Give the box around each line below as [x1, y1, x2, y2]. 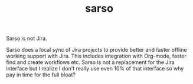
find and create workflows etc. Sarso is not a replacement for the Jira [6, 59, 175, 66]
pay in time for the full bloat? [6, 71, 76, 78]
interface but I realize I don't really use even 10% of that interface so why [6, 65, 184, 72]
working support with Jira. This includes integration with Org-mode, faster [6, 52, 187, 60]
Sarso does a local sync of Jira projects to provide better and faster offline [6, 46, 187, 53]
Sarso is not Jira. [6, 35, 47, 42]
